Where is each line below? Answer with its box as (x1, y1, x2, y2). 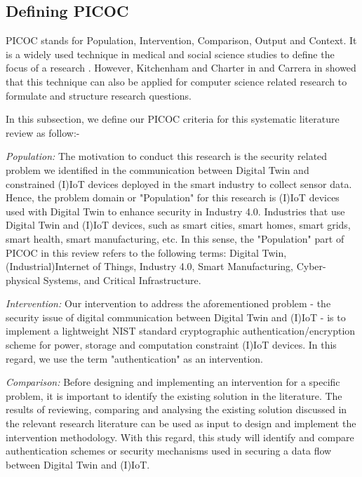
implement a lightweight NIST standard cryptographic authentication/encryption (6, 323, 356, 338)
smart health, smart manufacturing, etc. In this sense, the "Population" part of (6, 231, 344, 246)
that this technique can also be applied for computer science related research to (6, 74, 347, 88)
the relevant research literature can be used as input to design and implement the (6, 416, 356, 431)
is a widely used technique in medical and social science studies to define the (6, 46, 335, 61)
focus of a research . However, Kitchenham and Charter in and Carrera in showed (6, 60, 356, 75)
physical (6, 272, 41, 287)
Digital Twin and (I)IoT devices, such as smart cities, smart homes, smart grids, (6, 217, 351, 232)
